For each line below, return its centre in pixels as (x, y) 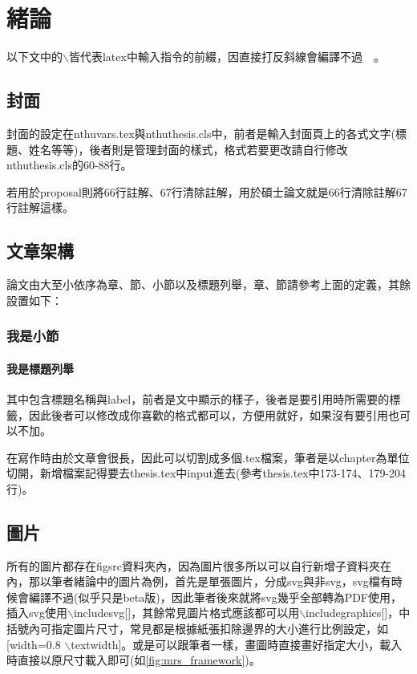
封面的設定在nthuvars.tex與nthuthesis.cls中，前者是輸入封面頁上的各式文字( (201, 133)
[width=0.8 (34, 644)
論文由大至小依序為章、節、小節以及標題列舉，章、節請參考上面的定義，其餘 (208, 284)
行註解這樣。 (40, 207)
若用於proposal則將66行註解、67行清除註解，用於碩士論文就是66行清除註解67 (207, 191)
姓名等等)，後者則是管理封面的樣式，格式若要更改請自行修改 (188, 149)
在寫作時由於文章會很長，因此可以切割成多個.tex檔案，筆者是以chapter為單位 (208, 457)
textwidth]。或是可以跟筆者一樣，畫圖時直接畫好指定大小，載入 (237, 644)
